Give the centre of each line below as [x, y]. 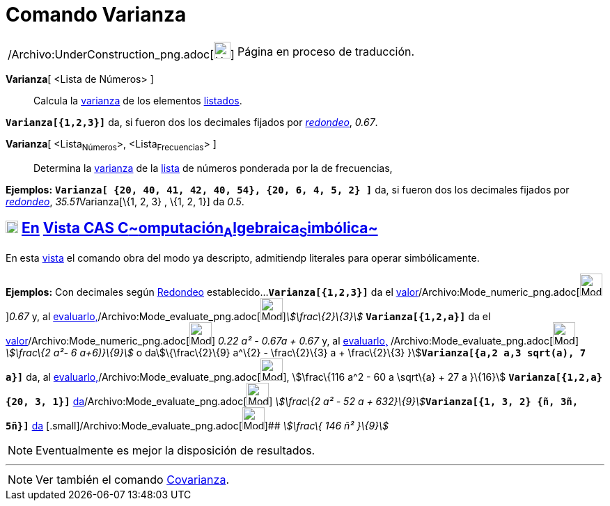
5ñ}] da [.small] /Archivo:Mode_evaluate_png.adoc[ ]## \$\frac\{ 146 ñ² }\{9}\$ [197, 425]
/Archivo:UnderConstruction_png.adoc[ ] [121, 54]
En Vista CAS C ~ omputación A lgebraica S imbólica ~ [200, 229]
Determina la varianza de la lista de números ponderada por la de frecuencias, [213, 168]
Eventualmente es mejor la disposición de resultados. [175, 450]
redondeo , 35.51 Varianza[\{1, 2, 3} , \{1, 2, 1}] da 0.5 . [125, 201]
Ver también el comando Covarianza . [132, 479]
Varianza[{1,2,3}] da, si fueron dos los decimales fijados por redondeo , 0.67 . [192, 122]
